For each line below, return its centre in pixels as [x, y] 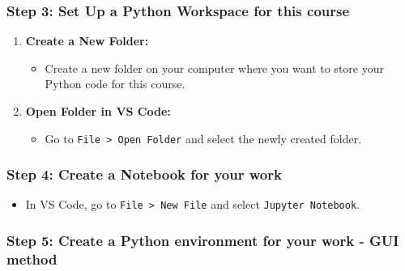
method [32, 258]
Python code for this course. [115, 84]
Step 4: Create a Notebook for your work [144, 174]
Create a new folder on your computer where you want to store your [214, 68]
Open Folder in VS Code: [98, 111]
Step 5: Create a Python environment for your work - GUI [203, 241]
